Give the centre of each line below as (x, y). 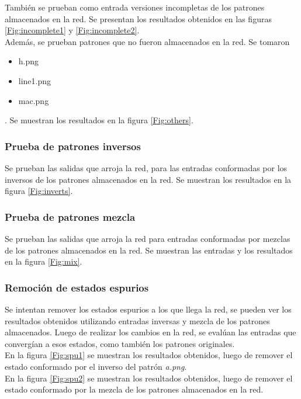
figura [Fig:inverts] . (39, 191)
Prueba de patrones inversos (73, 146)
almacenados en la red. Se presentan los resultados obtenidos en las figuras (138, 18)
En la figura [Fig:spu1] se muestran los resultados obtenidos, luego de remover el (149, 355)
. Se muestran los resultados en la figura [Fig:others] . (99, 120)
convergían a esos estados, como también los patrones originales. (120, 343)
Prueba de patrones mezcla (70, 216)
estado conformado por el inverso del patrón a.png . (96, 366)
